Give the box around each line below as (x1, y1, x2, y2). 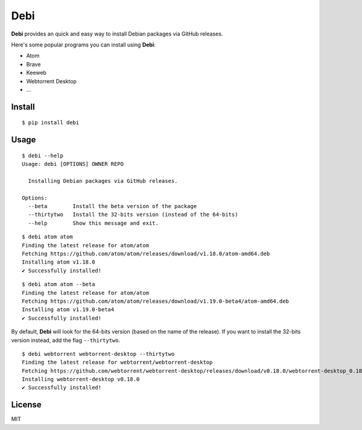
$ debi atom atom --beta (22, 281, 95, 288)
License (11, 400, 42, 410)
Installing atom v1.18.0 (22, 259, 95, 265)
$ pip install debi (22, 119, 80, 126)
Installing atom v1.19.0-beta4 (22, 306, 115, 313)
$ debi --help (22, 152, 63, 159)
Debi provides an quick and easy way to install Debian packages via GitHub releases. (11, 30, 223, 37)
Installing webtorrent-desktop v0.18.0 (22, 376, 140, 383)
